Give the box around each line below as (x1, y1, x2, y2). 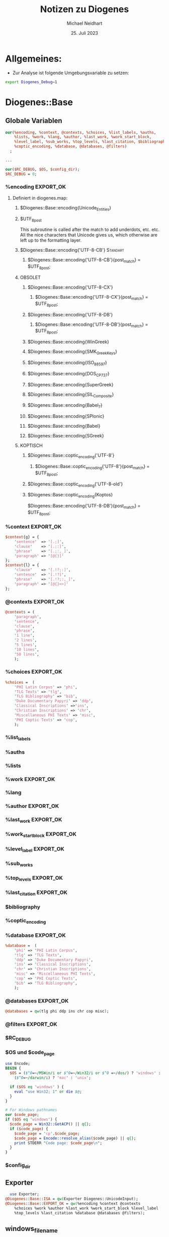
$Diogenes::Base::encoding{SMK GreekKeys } (27, 349, 117, 356)
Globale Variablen (5, 117, 62, 125)
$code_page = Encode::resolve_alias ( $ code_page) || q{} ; (14, 1136, 136, 1141)
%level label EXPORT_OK (5, 845, 64, 853)
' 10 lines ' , (14, 647, 39, 652)
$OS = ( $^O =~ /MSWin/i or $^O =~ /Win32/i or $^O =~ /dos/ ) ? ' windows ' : (10, 1071, 161, 1076)
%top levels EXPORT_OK (5, 874, 63, 882)
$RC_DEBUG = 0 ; (5, 172, 37, 177)
